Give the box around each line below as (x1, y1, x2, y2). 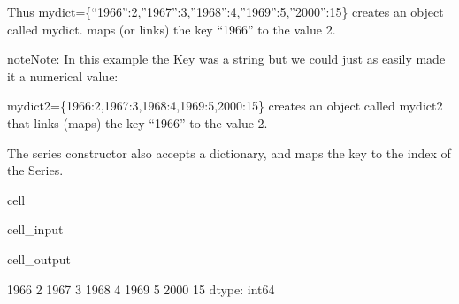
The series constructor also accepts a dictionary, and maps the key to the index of (7, 143, 451, 162)
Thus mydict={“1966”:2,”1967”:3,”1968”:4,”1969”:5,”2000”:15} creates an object (7, 3, 444, 20)
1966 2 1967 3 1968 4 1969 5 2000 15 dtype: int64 (7, 279, 275, 298)
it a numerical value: (7, 66, 119, 85)
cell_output (7, 249, 71, 268)
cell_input (7, 220, 64, 239)
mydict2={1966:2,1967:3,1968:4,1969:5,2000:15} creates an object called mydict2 (7, 96, 443, 115)
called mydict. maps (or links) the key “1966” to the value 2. (7, 19, 336, 38)
